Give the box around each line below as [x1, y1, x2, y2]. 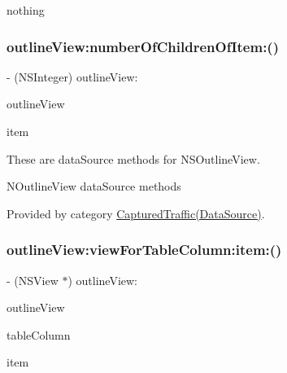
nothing [7, 2, 45, 18]
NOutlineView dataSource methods [7, 178, 181, 195]
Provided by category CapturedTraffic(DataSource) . [7, 204, 265, 222]
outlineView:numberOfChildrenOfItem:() [7, 36, 279, 56]
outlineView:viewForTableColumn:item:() [7, 239, 282, 260]
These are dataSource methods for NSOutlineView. [7, 150, 260, 167]
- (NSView [7, 271, 59, 288]
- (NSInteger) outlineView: [7, 68, 138, 85]
